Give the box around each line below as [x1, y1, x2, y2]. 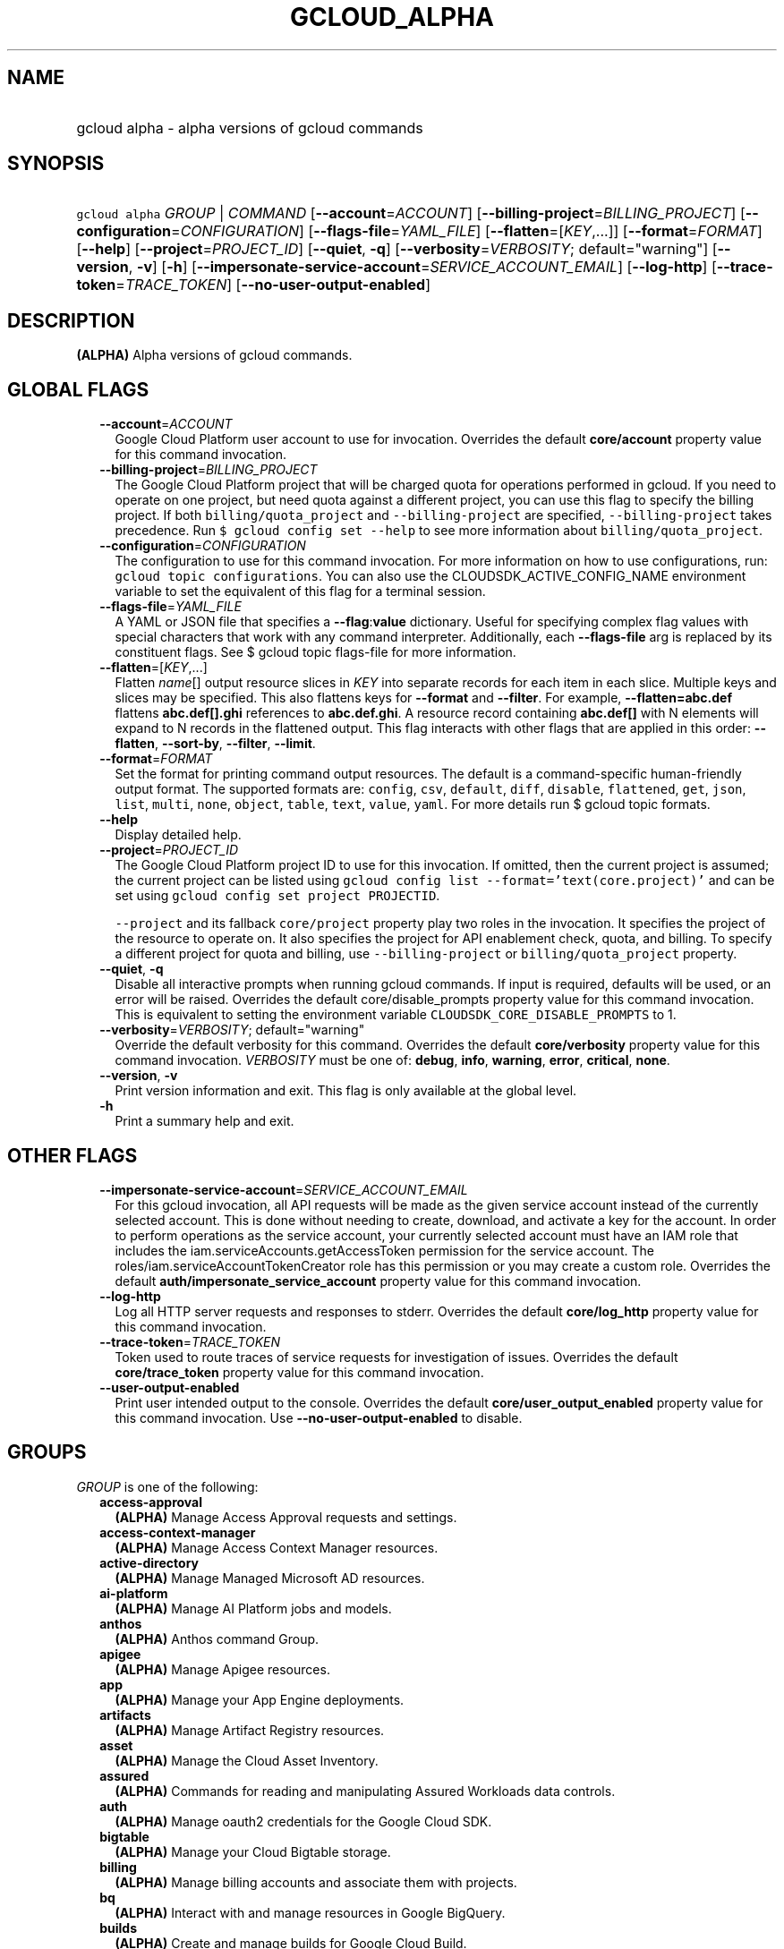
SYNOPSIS [7, 152, 105, 175]
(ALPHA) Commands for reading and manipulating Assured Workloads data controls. [115, 1783, 616, 1799]
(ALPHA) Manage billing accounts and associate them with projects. [115, 1874, 517, 1890]
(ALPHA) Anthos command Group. [115, 1630, 320, 1647]
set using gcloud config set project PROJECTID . [115, 888, 440, 904]
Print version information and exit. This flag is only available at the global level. [115, 1083, 577, 1099]
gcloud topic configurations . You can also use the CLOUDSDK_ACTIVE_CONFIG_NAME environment [115, 568, 746, 584]
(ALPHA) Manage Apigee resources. [115, 1661, 330, 1677]
